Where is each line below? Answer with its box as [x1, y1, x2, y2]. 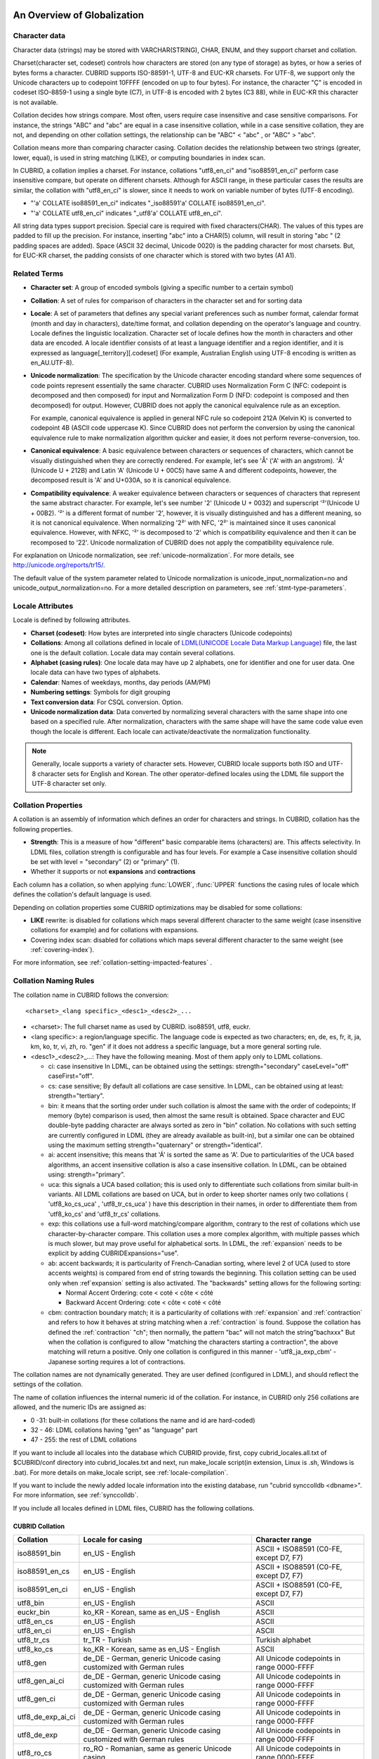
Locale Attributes [13, 602, 74, 611]
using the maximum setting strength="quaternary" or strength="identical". [48, 1141, 263, 1150]
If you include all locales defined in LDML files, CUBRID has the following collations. [13, 1504, 255, 1512]
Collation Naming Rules [13, 976, 95, 986]
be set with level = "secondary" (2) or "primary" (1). [30, 857, 180, 865]
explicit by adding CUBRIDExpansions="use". [48, 1249, 179, 1257]
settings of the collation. [13, 1380, 84, 1389]
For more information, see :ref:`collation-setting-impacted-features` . [13, 958, 212, 967]
